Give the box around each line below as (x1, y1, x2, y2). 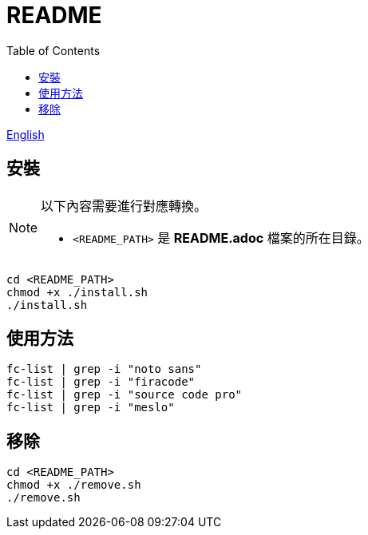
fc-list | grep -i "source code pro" (6, 388, 243, 402)
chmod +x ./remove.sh (6, 478, 141, 492)
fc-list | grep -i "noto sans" (6, 363, 202, 376)
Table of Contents (6, 43, 101, 57)
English (6, 127, 45, 141)
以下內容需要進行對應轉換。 (41, 197, 208, 214)
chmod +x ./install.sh (6, 285, 148, 299)
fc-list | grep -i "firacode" (6, 375, 196, 389)
